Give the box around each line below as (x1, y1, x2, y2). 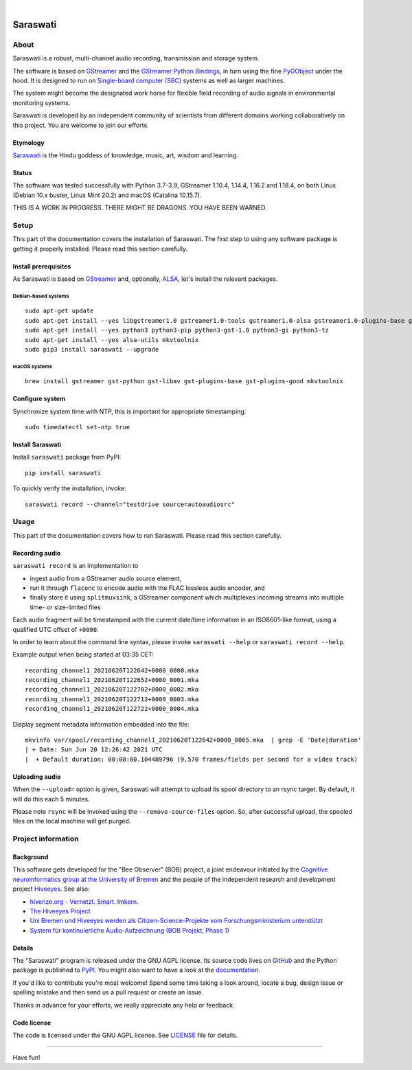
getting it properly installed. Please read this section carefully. (12, 244, 188, 253)
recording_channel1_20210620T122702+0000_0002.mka (25, 685, 199, 694)
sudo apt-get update (25, 307, 94, 315)
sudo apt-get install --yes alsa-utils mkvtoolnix (25, 336, 199, 343)
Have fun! (12, 1054, 41, 1062)
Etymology (12, 138, 45, 147)
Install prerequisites (12, 262, 71, 271)
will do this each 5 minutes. (12, 795, 90, 803)
